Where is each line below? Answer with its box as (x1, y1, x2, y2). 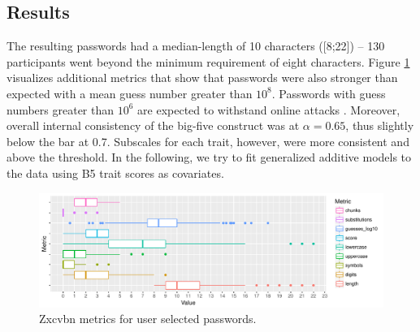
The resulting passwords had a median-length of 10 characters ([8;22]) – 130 (6, 37, 385, 54)
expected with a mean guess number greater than (6, 84, 253, 101)
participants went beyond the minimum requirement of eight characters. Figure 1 (6, 53, 410, 70)
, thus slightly (345, 117, 414, 134)
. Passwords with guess (271, 84, 386, 101)
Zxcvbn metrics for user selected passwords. (39, 310, 257, 327)
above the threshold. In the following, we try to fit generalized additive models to (6, 149, 412, 166)
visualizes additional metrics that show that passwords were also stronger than (6, 69, 398, 86)
